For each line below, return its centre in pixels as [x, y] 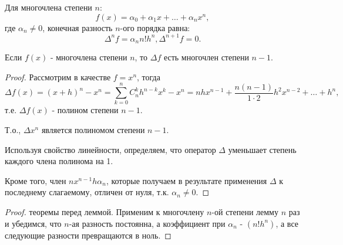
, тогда [149, 76]
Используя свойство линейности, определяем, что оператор [110, 149]
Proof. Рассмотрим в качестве [58, 76]
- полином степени [85, 110]
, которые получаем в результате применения [186, 180]
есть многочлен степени [206, 57]
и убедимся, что [33, 223]
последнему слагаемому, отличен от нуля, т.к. [87, 192]
